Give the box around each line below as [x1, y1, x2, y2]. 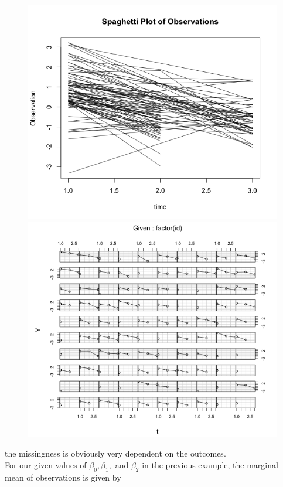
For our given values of [5, 458, 87, 471]
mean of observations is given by [5, 471, 121, 483]
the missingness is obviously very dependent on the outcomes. [5, 447, 226, 459]
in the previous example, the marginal [142, 458, 278, 471]
